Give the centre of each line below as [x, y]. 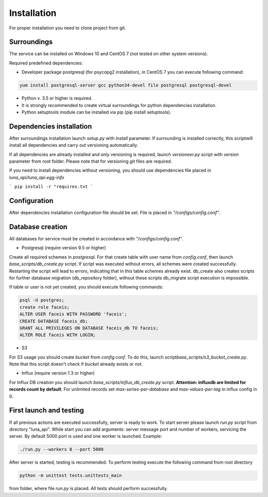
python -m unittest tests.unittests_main [71, 476]
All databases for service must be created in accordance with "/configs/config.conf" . [96, 239]
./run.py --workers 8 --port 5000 [62, 449]
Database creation [38, 227]
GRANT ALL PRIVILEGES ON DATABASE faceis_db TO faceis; [89, 328]
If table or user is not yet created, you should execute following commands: [86, 287]
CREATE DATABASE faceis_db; [54, 321]
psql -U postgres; [42, 300]
